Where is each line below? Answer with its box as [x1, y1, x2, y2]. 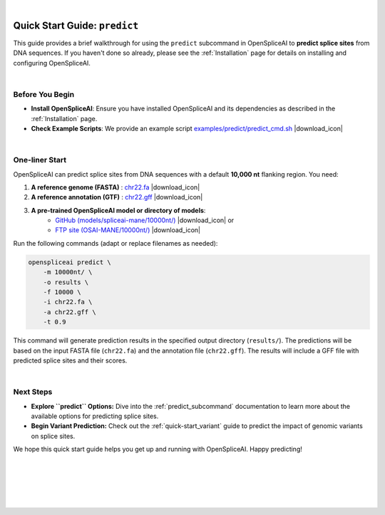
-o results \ [43, 278, 89, 286]
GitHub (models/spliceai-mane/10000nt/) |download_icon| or [55, 216, 235, 224]
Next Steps [13, 387, 53, 397]
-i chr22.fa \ [43, 298, 93, 306]
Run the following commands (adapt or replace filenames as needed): [13, 239, 218, 247]
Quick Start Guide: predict [13, 19, 139, 31]
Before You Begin [13, 89, 75, 99]
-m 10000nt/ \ [43, 268, 93, 276]
